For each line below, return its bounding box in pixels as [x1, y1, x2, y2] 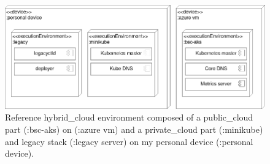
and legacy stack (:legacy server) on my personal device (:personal [5, 135, 253, 147]
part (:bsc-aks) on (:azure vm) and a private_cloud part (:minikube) [5, 123, 263, 136]
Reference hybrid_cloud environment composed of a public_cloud [5, 111, 253, 124]
